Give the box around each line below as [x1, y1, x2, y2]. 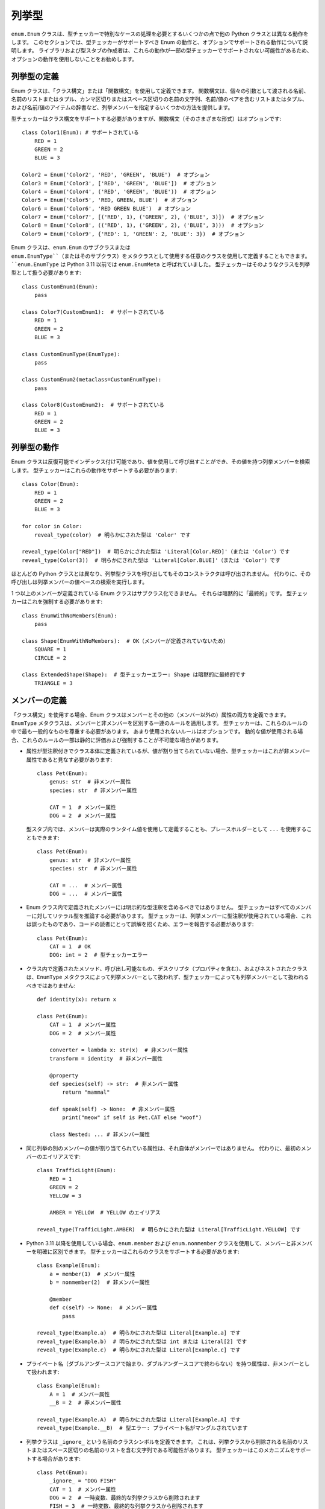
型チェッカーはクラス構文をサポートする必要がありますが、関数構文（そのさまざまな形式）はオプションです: [11, 115, 282, 122]
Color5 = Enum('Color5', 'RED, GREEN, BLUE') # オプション [22, 197, 198, 203]
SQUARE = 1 [34, 646, 67, 653]
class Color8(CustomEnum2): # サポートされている [22, 401, 165, 409]
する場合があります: [31, 1455, 81, 1462]
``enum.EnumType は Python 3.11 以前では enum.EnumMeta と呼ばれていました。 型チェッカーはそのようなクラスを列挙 [11, 261, 310, 268]
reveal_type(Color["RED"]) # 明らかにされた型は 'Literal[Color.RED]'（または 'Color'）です [22, 548, 290, 555]
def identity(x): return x [37, 996, 117, 1003]
